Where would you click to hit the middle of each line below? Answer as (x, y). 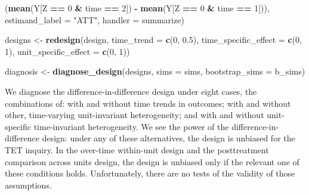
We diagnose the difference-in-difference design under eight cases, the (131, 91)
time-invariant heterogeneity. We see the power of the (131, 126)
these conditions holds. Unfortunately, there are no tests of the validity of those (150, 173)
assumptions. (28, 185)
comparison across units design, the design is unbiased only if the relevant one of (152, 161)
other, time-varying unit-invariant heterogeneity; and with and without (135, 115)
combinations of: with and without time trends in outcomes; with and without (148, 103)
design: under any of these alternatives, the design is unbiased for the (169, 138)
